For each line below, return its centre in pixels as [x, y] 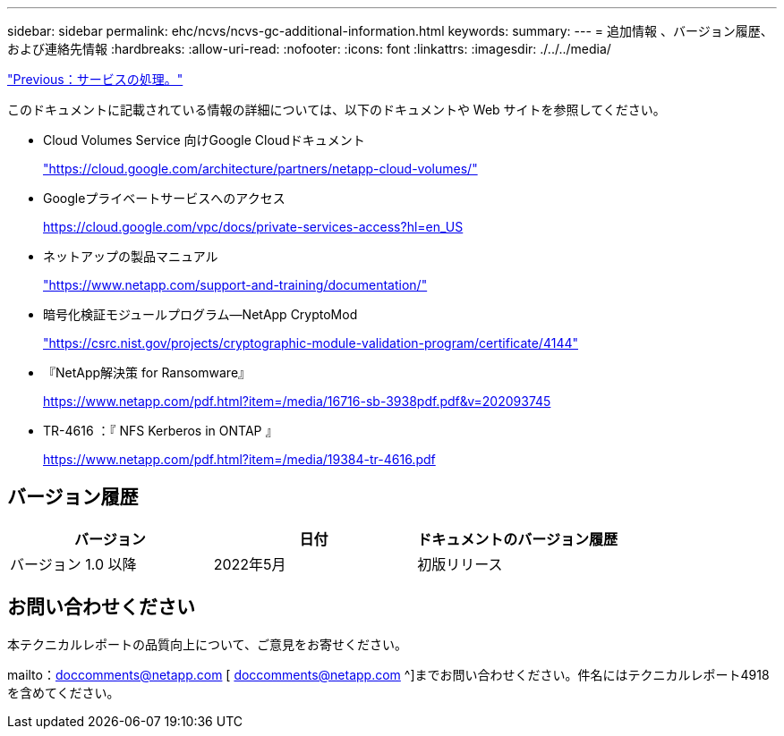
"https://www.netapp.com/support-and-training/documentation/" [235, 285]
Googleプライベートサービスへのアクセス [164, 198]
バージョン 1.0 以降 [73, 564]
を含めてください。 [64, 692]
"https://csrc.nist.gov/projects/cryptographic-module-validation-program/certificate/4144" [311, 343]
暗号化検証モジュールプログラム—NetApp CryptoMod [200, 314]
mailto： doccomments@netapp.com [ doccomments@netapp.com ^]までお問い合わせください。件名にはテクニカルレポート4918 [388, 674]
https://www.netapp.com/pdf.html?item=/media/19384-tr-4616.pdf [239, 459]
